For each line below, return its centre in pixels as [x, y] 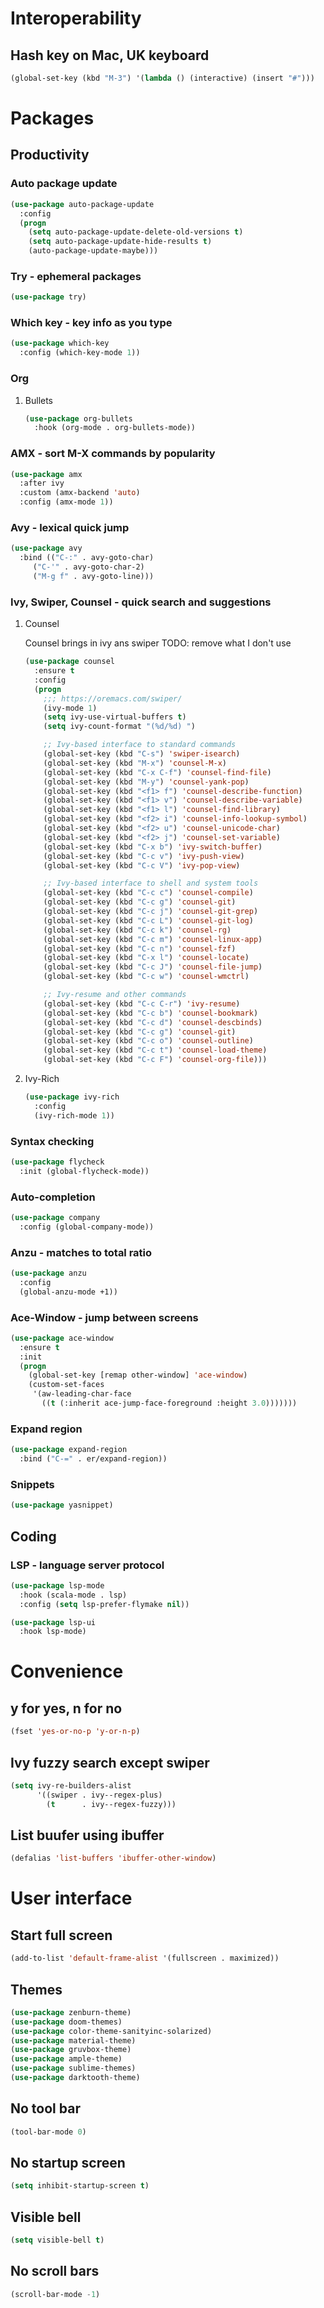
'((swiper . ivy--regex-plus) [99, 1795]
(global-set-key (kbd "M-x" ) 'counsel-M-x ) [135, 763]
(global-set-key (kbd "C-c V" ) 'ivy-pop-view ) [142, 865]
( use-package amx [46, 474]
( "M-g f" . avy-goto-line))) [93, 576]
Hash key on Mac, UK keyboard [110, 55]
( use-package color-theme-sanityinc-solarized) [111, 2031]
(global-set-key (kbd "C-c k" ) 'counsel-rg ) [137, 930]
